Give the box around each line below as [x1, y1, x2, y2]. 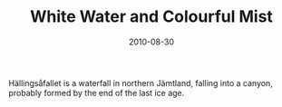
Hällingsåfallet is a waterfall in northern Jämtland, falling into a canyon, [8, 77, 273, 88]
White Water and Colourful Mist [29, 6, 274, 27]
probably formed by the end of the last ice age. [8, 87, 185, 98]
